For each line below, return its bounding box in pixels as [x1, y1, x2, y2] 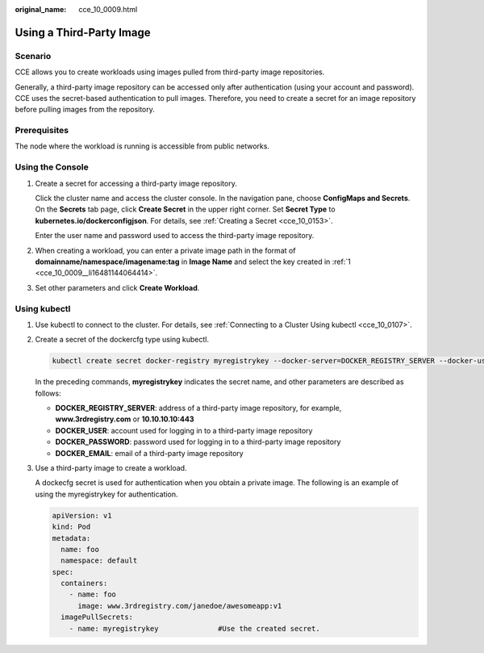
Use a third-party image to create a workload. [35, 463, 187, 472]
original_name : [15, 5, 67, 14]
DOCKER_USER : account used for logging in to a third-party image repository [55, 425, 313, 435]
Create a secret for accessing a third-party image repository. [35, 178, 237, 188]
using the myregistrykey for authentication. [35, 489, 178, 499]
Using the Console [15, 161, 89, 173]
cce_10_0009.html [78, 5, 138, 14]
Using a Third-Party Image [15, 25, 151, 40]
